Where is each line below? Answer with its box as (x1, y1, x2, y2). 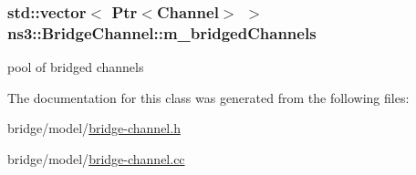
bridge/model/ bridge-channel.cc (7, 149, 185, 168)
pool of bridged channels (7, 57, 144, 77)
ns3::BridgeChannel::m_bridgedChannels (7, 21, 317, 44)
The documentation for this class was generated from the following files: (7, 87, 410, 107)
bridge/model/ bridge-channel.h (7, 118, 181, 138)
